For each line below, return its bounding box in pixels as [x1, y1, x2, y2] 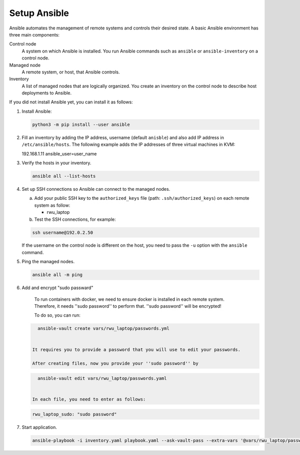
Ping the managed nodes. [21, 259, 75, 265]
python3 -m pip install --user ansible [32, 121, 130, 127]
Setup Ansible [9, 7, 69, 18]
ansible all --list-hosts [32, 173, 96, 179]
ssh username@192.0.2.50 [32, 230, 93, 235]
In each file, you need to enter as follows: [32, 397, 146, 402]
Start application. [21, 424, 57, 430]
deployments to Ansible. [21, 90, 72, 96]
